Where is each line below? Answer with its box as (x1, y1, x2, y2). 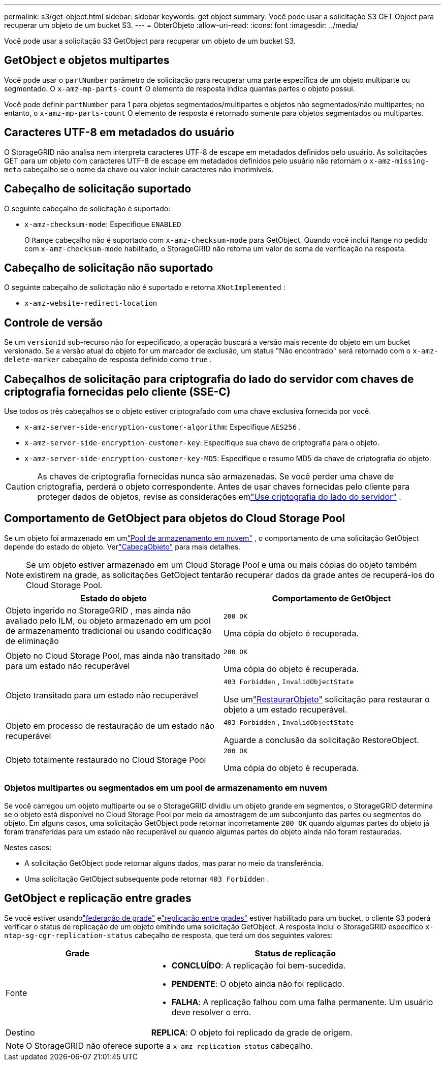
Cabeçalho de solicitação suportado (4, 182, 192, 196)
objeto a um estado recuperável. (224, 704, 347, 715)
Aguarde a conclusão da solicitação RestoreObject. (224, 734, 419, 745)
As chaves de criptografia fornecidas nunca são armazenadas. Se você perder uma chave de (37, 471, 394, 482)
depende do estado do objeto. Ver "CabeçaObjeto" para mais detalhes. (4, 542, 241, 551)
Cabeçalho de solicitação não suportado (4, 261, 213, 274)
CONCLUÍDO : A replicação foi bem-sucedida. (171, 960, 346, 971)
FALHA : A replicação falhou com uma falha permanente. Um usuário (171, 996, 433, 1007)
